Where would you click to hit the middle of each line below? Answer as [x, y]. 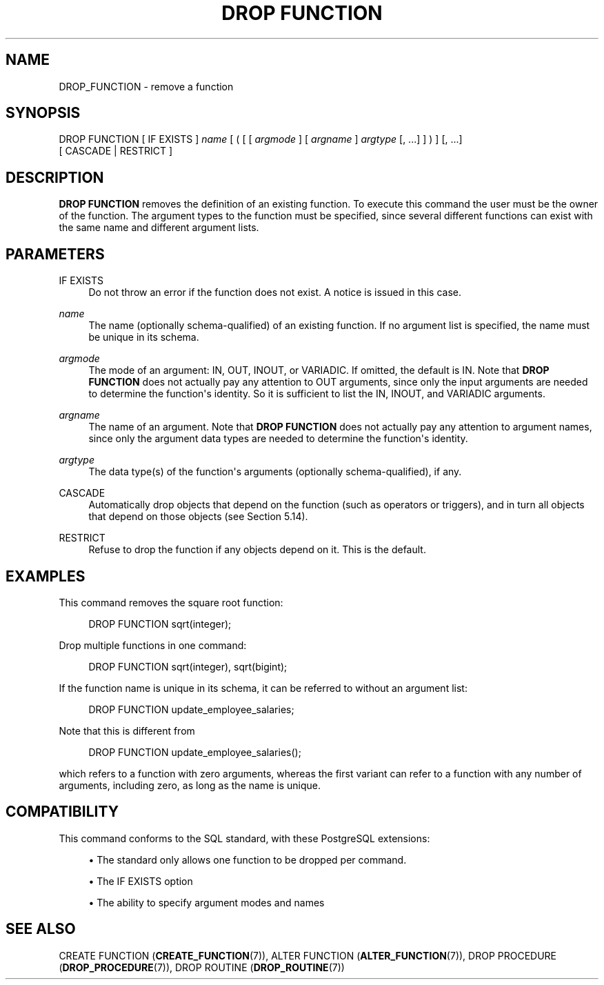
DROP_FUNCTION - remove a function [146, 86]
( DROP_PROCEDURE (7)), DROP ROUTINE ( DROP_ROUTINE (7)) [202, 967]
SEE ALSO [41, 929]
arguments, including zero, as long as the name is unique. [190, 785]
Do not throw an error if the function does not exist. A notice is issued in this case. [275, 292]
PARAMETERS [55, 254]
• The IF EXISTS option [141, 881]
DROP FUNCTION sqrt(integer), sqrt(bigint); [188, 666]
